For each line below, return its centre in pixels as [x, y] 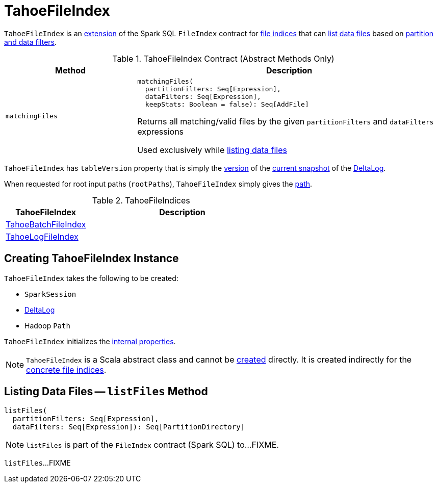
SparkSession [50, 294]
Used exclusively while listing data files [212, 150]
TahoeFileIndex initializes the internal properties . [90, 341]
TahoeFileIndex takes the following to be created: [91, 278]
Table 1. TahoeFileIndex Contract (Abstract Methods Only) [223, 58]
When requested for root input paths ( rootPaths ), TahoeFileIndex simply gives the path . [158, 184]
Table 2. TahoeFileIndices [141, 200]
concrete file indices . [66, 369]
